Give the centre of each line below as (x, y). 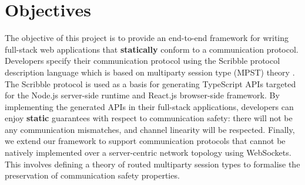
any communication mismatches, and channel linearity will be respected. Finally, (150, 129)
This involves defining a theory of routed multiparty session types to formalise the (152, 164)
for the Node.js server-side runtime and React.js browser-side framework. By (142, 95)
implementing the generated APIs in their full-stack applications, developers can (149, 106)
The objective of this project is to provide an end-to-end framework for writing (147, 38)
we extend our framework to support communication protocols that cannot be (145, 141)
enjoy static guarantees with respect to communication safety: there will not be (149, 118)
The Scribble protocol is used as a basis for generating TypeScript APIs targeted (150, 83)
